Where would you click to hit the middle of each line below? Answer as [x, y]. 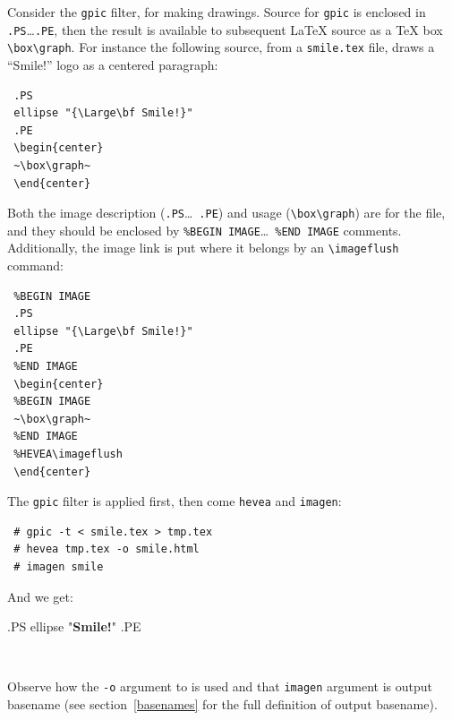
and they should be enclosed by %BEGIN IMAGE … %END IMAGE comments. [205, 230]
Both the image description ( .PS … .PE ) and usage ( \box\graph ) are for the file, [226, 213]
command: [35, 266]
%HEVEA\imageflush [68, 454]
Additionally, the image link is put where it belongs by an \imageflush [203, 248]
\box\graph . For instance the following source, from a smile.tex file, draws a [221, 47]
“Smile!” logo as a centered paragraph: [113, 64]
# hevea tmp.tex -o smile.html [107, 549]
